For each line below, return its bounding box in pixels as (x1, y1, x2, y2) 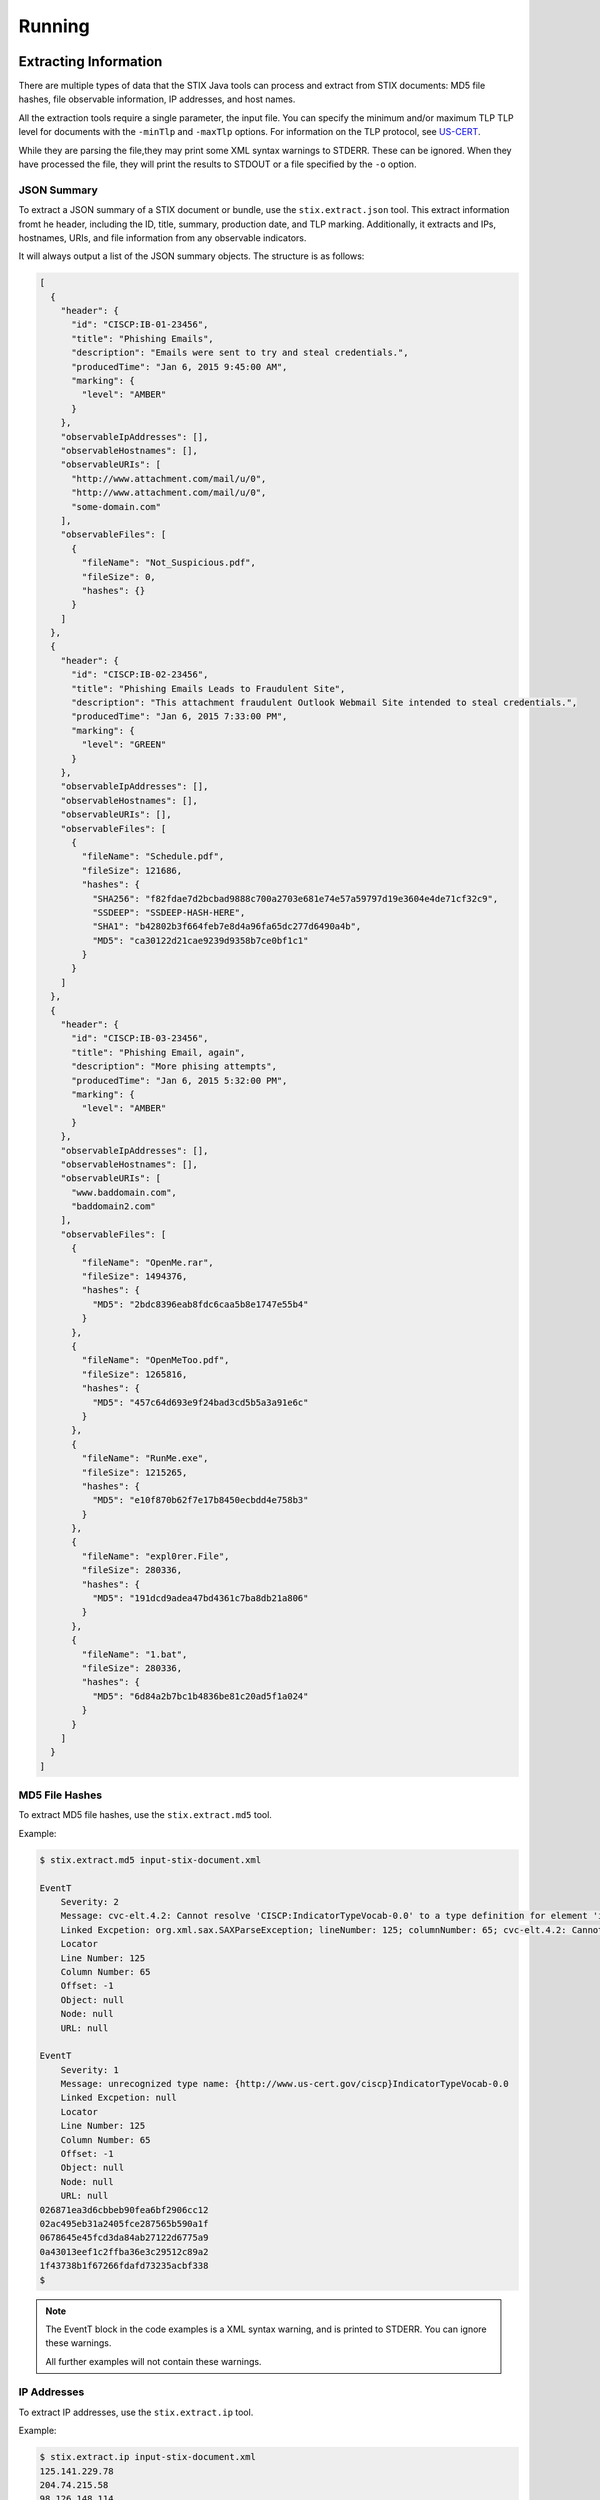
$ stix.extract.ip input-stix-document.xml (39, 2451, 257, 2463)
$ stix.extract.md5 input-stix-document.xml (39, 1854, 262, 1865)
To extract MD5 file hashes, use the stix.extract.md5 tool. (18, 1809, 272, 1821)
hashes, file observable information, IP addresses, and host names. (18, 93, 296, 105)
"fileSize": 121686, (81, 865, 183, 876)
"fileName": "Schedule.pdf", (81, 851, 225, 862)
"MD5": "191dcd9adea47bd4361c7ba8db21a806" (91, 1593, 309, 1604)
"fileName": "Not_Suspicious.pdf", (81, 557, 257, 569)
